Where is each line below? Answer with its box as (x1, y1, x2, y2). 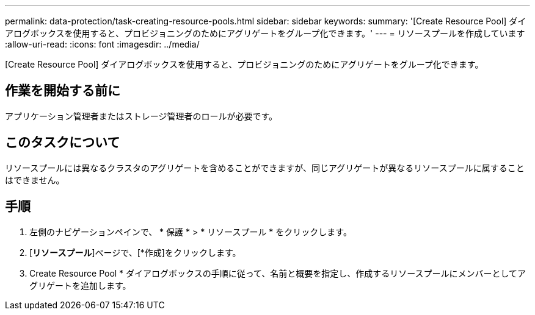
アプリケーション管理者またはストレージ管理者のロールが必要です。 (5, 110, 278, 121)
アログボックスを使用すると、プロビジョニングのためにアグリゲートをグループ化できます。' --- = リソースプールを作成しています (5, 28, 525, 38)
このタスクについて (5, 135, 120, 150)
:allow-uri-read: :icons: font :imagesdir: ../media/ (5, 39, 200, 49)
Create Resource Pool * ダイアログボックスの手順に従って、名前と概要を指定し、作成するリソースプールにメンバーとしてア (29, 267, 526, 278)
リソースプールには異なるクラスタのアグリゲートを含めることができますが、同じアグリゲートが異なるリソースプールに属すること (5, 162, 525, 173)
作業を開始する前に (5, 83, 120, 99)
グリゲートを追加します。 (29, 280, 131, 291)
